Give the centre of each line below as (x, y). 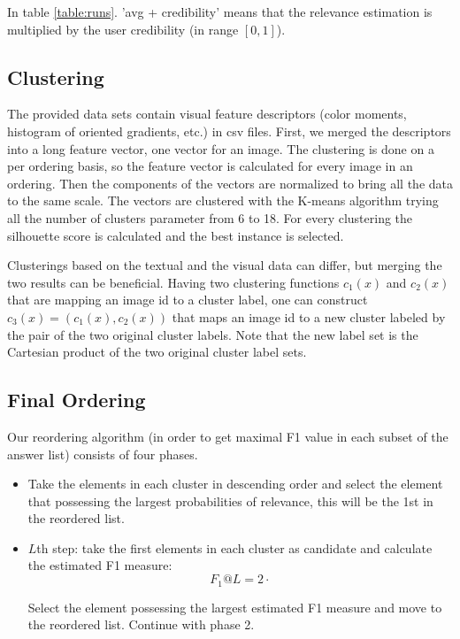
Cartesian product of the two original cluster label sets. (157, 352)
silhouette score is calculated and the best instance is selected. (176, 235)
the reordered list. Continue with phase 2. (141, 624)
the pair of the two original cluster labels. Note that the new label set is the (213, 334)
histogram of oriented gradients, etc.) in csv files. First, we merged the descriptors (229, 131)
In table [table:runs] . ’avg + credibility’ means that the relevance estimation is (220, 12)
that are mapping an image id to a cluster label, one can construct (188, 300)
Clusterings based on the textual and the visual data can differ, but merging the (225, 265)
